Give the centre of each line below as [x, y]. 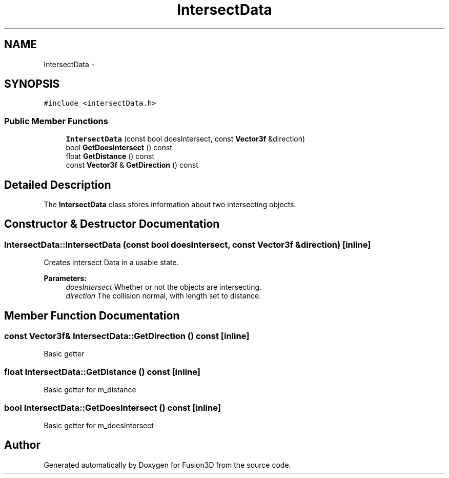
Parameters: [65, 278]
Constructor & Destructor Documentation [112, 224]
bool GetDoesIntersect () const [119, 148]
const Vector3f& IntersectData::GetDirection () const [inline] [127, 336]
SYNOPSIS [32, 84]
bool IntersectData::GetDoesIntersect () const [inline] [113, 407]
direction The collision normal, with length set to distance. [164, 296]
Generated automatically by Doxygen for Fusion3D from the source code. [167, 465]
